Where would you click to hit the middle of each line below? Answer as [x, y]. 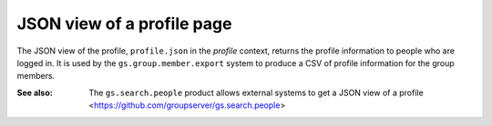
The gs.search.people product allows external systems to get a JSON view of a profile [256, 92]
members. [36, 76]
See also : [35, 92]
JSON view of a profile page [124, 24]
